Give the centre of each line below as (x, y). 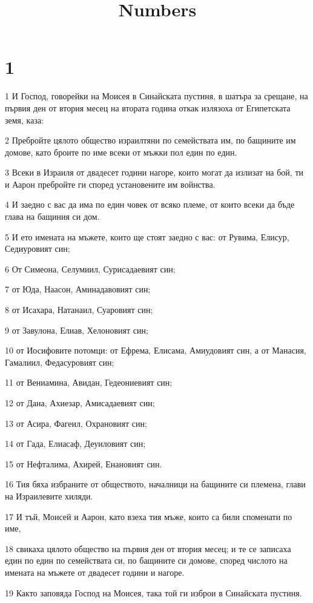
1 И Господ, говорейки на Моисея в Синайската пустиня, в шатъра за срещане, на (156, 96)
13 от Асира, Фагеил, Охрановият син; (76, 423)
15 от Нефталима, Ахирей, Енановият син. (84, 463)
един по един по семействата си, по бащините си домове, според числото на (146, 560)
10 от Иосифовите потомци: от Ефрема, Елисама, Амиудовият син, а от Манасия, (156, 350)
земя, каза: (25, 120)
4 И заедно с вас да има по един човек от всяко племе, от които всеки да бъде (150, 204)
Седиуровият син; (38, 249)
